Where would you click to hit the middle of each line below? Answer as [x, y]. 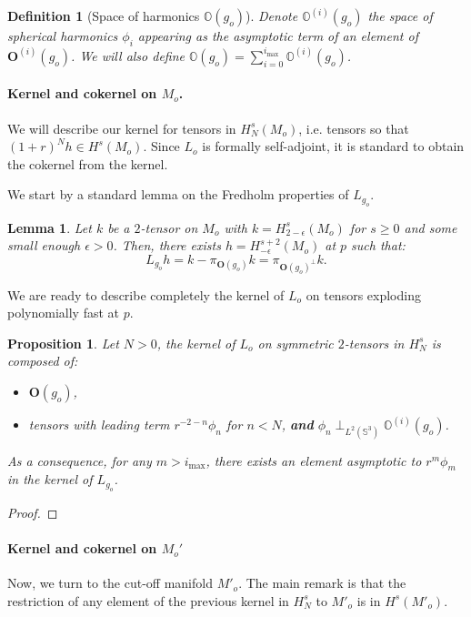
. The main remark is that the [322, 583]
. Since [161, 146]
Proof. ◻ [33, 512]
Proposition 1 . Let [63, 343]
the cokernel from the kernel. [88, 163]
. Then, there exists [167, 245]
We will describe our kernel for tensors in [122, 128]
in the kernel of [50, 479]
